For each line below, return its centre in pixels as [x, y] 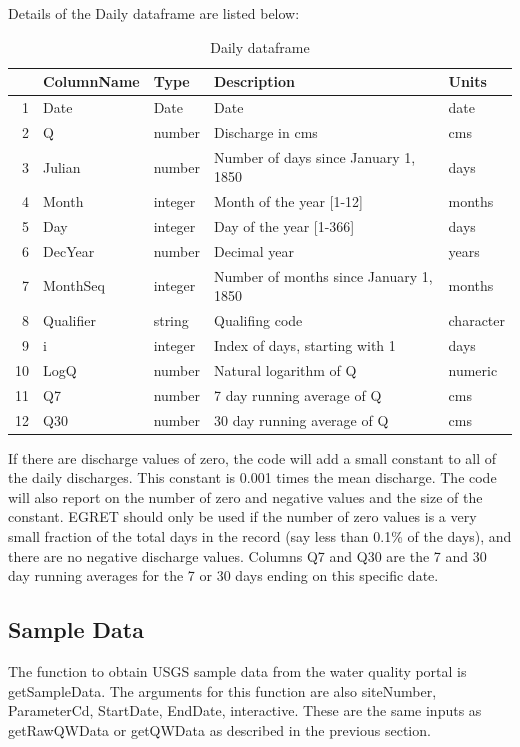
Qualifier [69, 320]
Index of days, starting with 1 [305, 344]
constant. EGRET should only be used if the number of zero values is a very [242, 516]
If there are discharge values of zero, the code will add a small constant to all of [252, 457]
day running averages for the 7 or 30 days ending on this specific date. [223, 575]
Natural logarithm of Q [285, 369]
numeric [473, 369]
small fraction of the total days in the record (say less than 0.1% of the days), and [260, 535]
